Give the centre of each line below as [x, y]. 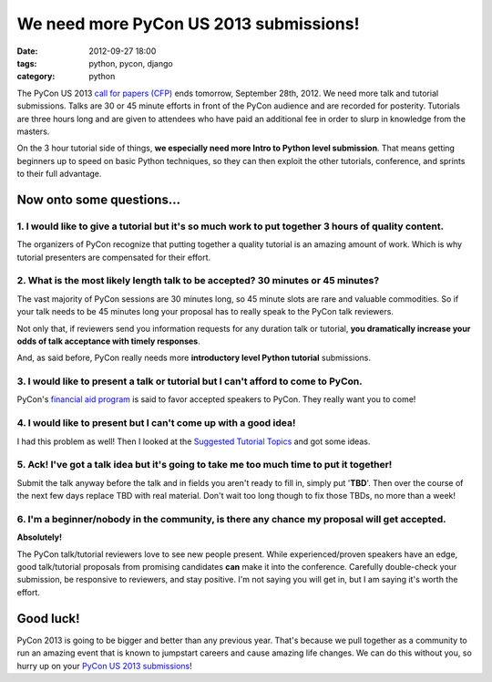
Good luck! [49, 619]
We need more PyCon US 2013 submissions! [188, 24]
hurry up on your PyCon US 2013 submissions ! [104, 666]
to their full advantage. [59, 174]
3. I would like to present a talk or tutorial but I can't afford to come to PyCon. [190, 381]
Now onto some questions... [99, 199]
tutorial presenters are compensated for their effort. [114, 257]
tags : [27, 63]
